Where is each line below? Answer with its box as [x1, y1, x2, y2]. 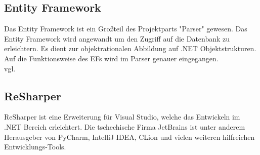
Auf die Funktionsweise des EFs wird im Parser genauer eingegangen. [4, 53, 219, 63]
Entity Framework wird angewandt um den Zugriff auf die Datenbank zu [4, 33, 230, 44]
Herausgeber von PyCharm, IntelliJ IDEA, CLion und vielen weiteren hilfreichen [4, 131, 255, 142]
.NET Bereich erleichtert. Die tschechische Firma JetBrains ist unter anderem [4, 121, 245, 132]
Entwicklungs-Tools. [4, 141, 66, 152]
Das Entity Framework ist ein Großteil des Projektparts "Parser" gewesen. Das [4, 23, 247, 34]
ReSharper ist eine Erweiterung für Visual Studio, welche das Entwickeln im [4, 111, 240, 122]
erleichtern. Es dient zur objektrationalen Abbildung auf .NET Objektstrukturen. [4, 43, 256, 54]
